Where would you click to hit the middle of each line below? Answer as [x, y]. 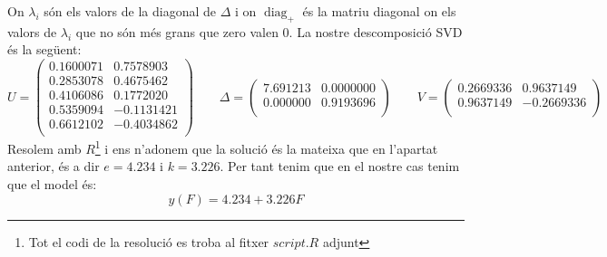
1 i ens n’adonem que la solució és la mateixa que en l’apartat [266, 147]
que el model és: [52, 184]
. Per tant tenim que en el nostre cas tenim [340, 166]
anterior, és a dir [54, 166]
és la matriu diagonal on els [379, 11]
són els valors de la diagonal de [130, 11]
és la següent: [44, 49]
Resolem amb [44, 148]
